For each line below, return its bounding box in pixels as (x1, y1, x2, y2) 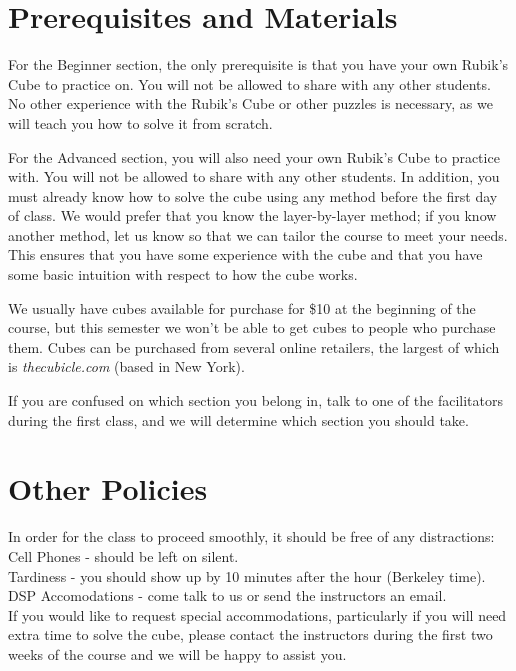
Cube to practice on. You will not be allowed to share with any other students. (8, 73, 491, 94)
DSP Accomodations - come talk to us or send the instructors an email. (8, 585, 447, 606)
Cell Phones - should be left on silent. (8, 545, 239, 566)
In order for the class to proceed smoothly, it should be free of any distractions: (8, 526, 495, 547)
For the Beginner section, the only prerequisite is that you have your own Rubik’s (8, 54, 509, 75)
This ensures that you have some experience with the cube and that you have (8, 244, 483, 265)
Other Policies (8, 468, 208, 509)
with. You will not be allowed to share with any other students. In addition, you (8, 166, 500, 187)
